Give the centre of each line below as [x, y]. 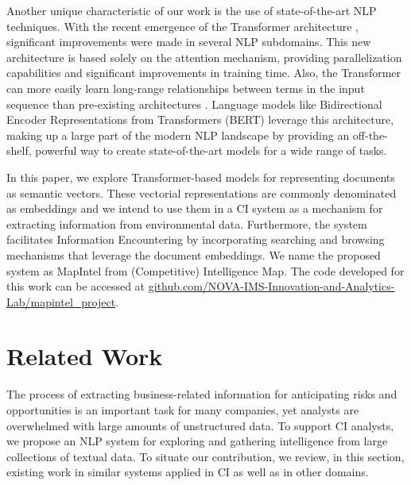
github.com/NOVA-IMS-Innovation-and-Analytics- [271, 286]
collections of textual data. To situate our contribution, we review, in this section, [205, 456]
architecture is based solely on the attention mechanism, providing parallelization [204, 57]
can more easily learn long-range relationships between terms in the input [186, 88]
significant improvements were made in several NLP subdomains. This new [189, 42]
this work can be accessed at [76, 286]
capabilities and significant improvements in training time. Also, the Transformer [204, 73]
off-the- [370, 135]
